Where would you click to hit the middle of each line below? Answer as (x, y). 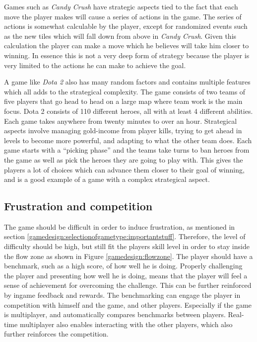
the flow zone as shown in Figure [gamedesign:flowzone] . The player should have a (128, 256)
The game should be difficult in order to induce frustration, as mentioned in (120, 226)
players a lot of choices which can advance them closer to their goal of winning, (124, 169)
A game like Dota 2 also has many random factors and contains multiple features (127, 82)
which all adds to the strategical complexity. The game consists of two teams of (125, 91)
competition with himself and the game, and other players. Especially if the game (128, 304)
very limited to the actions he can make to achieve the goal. (95, 65)
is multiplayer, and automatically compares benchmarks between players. (115, 314)
